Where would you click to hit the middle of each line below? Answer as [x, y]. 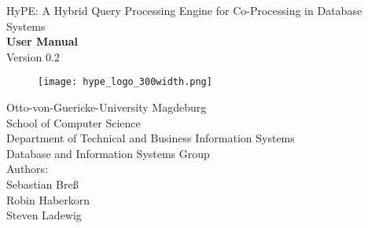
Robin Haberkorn [48, 199]
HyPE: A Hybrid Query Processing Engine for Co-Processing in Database [184, 10]
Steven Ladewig [44, 215]
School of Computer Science [74, 122]
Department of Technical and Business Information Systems [151, 138]
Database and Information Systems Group [108, 153]
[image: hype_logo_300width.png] [125, 82]
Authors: [28, 169]
